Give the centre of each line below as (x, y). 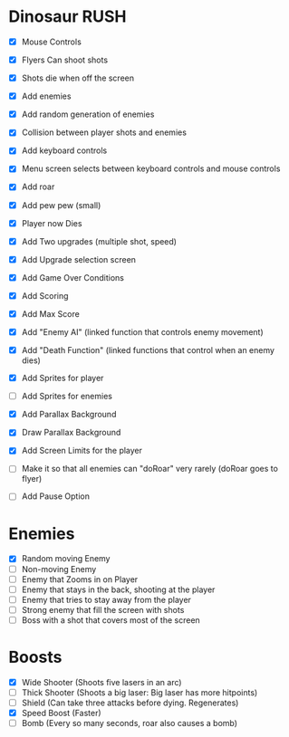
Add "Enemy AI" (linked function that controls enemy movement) (142, 331)
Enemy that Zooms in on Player (80, 579)
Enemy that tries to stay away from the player (106, 599)
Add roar (38, 187)
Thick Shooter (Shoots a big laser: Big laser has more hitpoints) (140, 692)
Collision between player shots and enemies (104, 132)
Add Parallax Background (69, 415)
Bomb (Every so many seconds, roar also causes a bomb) (129, 723)
